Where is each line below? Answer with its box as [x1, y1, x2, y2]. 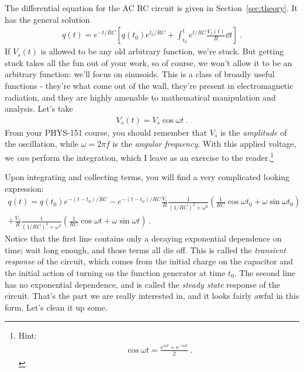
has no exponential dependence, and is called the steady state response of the [5, 278, 280, 290]
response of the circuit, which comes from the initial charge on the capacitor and [5, 255, 293, 267]
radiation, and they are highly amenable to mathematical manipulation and [5, 91, 276, 103]
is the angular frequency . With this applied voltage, [112, 137, 296, 150]
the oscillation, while [5, 137, 79, 150]
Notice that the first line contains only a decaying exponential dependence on [5, 232, 282, 244]
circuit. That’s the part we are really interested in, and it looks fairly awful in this [5, 290, 299, 302]
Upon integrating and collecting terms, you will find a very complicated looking [5, 171, 290, 183]
